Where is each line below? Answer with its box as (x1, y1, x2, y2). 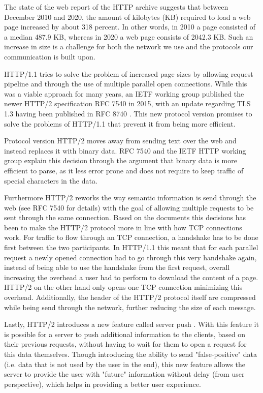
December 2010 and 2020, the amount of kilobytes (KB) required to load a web (4, 11, 251, 22)
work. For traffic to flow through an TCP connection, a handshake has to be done (4, 232, 258, 243)
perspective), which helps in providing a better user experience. (4, 378, 201, 389)
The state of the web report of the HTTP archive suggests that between (4, 2, 228, 12)
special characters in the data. (4, 175, 97, 186)
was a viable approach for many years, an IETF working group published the (4, 88, 244, 99)
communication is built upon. (4, 51, 95, 62)
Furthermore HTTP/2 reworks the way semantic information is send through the (4, 192, 256, 203)
